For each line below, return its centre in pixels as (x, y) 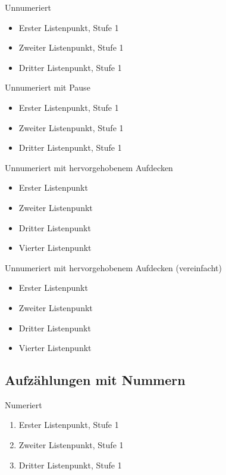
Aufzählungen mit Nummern (95, 380)
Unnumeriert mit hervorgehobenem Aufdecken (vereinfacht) (113, 267)
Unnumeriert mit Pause (48, 87)
